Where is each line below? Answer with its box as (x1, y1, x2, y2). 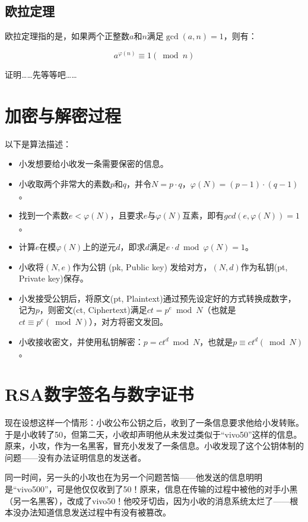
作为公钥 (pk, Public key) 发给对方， (72, 260, 212, 273)
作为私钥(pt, (240, 260, 288, 273)
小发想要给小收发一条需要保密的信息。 (18, 157, 169, 170)
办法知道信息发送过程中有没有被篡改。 (21, 506, 171, 518)
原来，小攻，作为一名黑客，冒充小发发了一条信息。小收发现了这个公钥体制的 (5, 439, 304, 452)
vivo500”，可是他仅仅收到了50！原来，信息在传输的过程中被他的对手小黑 (17, 482, 298, 495)
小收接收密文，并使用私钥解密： (18, 335, 144, 347)
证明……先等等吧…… (5, 68, 77, 80)
